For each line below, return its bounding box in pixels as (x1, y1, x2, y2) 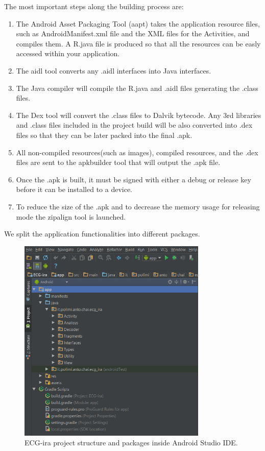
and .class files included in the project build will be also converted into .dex (16, 120, 253, 130)
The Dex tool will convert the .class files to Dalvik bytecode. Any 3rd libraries (16, 109, 261, 120)
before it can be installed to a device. (16, 184, 133, 195)
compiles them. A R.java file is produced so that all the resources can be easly (16, 38, 261, 49)
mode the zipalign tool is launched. (16, 211, 126, 222)
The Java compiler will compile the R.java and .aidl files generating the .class (16, 82, 258, 93)
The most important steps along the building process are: (4, 1, 184, 11)
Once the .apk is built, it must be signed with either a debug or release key (16, 174, 251, 184)
